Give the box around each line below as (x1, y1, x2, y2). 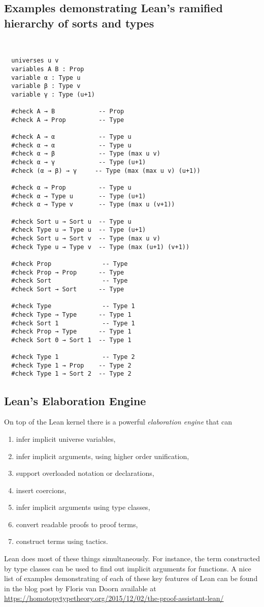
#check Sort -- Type (11, 277, 128, 285)
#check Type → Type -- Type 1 (11, 311, 131, 318)
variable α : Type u (11, 74, 81, 81)
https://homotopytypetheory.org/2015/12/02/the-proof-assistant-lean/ (4, 593, 224, 603)
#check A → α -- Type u (11, 133, 131, 141)
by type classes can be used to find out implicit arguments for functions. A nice (4, 563, 251, 573)
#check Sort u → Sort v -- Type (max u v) (11, 234, 160, 242)
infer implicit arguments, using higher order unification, (16, 450, 189, 461)
